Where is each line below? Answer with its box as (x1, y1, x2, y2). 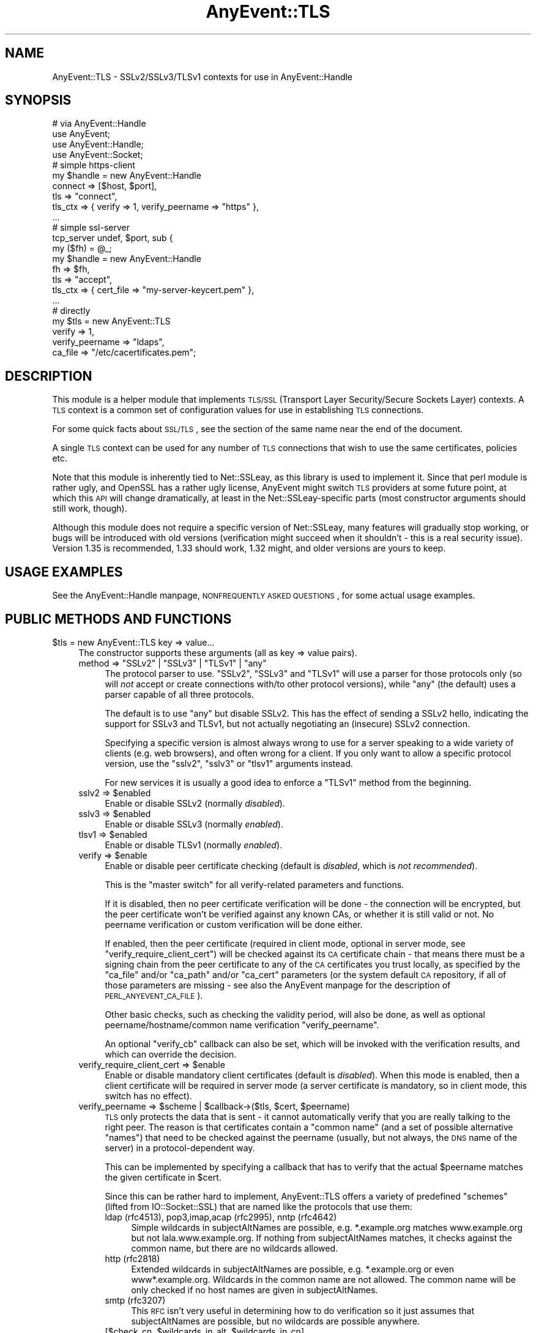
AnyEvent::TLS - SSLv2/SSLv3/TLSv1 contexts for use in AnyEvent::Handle (52, 71, 353, 82)
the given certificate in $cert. (105, 1171, 221, 1182)
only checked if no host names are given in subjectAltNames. (131, 1284, 378, 1295)
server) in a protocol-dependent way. (105, 1142, 255, 1153)
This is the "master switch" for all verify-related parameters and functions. (105, 879, 404, 890)
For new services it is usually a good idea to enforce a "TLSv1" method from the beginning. (105, 777, 472, 788)
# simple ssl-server (52, 222, 130, 233)
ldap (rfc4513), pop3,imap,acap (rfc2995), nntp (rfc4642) (105, 1211, 337, 1222)
